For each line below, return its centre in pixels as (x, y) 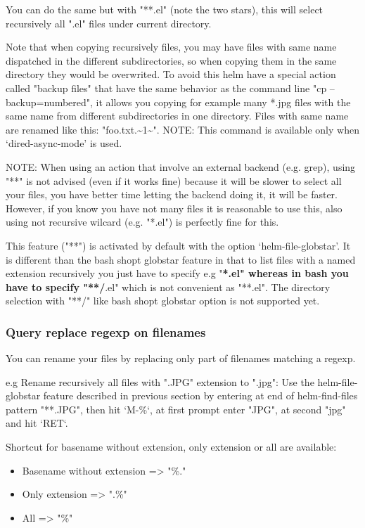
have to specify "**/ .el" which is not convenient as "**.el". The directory (168, 286)
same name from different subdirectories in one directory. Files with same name (177, 116)
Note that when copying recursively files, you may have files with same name (171, 47)
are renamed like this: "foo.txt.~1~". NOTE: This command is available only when (182, 129)
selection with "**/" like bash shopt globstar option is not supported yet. (163, 301)
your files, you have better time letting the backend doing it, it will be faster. (172, 194)
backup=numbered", (49, 102)
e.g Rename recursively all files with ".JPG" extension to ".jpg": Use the (160, 381)
